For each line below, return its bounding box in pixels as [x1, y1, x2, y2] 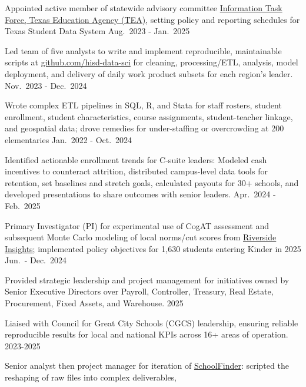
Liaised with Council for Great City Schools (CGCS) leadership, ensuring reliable [5, 316, 298, 329]
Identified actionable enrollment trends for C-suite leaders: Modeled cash [5, 153, 267, 166]
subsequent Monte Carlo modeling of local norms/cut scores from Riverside [5, 231, 277, 243]
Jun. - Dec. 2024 [5, 254, 66, 266]
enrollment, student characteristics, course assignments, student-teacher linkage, [5, 110, 293, 123]
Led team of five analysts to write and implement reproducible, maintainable [5, 44, 282, 57]
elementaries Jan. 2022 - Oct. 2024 [5, 133, 132, 145]
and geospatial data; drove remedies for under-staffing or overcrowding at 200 [5, 122, 284, 134]
